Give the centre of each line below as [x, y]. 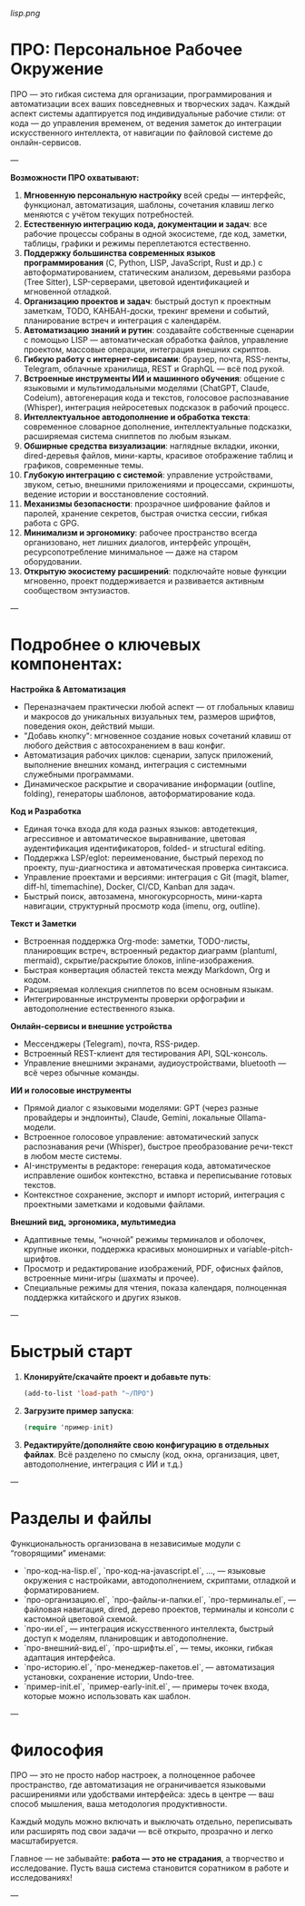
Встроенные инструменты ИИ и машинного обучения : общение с [154, 378]
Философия [57, 1750]
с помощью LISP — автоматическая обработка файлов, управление [156, 339]
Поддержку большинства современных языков [119, 252]
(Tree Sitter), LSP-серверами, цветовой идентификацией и [136, 281]
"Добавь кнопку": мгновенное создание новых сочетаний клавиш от [157, 735]
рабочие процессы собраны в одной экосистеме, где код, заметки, [155, 233]
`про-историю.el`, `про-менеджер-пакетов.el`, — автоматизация [149, 1667]
